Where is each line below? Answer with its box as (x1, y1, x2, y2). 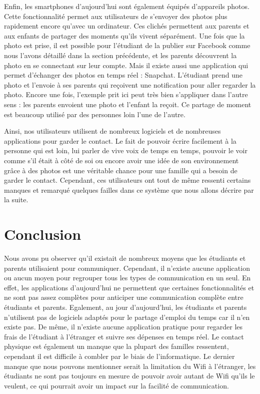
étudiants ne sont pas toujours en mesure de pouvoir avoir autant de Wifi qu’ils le (4, 370, 255, 381)
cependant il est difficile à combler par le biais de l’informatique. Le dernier (4, 350, 235, 361)
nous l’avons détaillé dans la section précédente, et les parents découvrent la (4, 50, 237, 60)
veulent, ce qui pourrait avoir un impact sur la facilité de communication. (4, 380, 229, 390)
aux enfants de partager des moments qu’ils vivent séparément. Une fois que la (4, 30, 245, 41)
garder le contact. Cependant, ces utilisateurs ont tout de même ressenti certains (4, 175, 251, 185)
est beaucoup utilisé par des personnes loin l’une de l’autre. (4, 109, 185, 119)
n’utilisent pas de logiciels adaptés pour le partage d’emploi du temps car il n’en (4, 311, 250, 322)
